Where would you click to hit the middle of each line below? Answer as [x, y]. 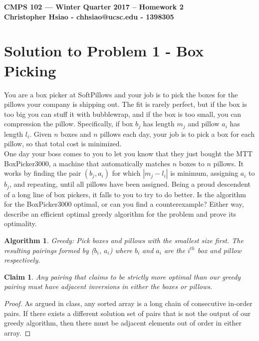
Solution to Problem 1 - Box [104, 51]
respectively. [22, 260]
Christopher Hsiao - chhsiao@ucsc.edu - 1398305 [89, 16]
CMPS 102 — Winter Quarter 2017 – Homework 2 [94, 6]
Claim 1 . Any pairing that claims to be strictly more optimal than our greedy [123, 276]
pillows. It [229, 163]
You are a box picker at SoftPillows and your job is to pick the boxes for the [121, 94]
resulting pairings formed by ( [49, 250]
